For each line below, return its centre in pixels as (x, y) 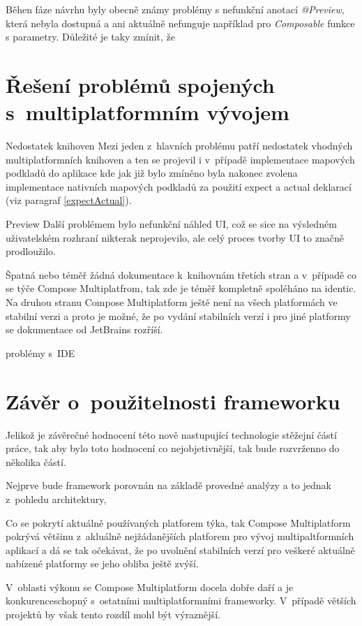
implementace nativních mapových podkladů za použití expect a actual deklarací (179, 186)
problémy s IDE (40, 352)
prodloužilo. (31, 251)
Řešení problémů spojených (140, 84)
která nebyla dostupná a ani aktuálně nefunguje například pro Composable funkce (180, 23)
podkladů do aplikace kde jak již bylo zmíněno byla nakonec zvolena (152, 173)
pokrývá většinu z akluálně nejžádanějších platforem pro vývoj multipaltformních (180, 536)
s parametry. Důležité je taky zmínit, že (90, 37)
